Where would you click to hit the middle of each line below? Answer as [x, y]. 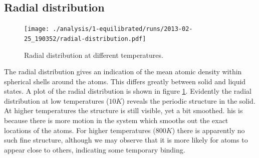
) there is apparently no [208, 130]
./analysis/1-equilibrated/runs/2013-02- [123, 29]
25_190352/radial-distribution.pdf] [85, 39]
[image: [37, 29]
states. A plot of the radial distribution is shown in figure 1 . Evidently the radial [128, 91]
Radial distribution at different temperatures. [94, 55]
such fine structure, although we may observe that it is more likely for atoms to [126, 140]
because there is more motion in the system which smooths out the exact [116, 120]
